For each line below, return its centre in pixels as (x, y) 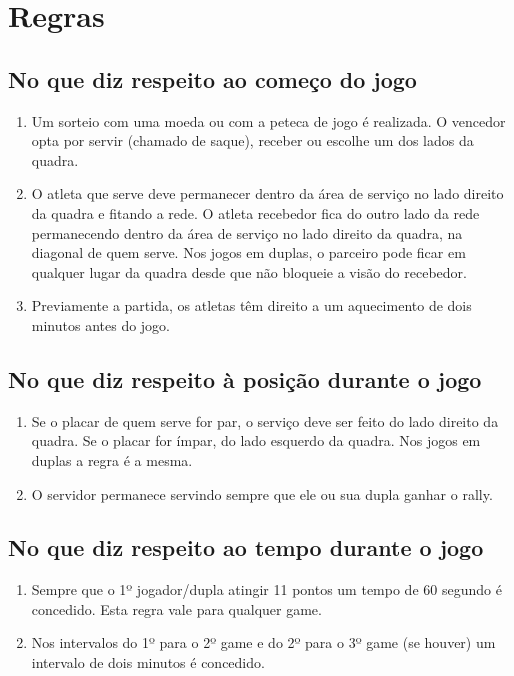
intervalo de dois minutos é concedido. (148, 662)
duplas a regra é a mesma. (112, 459)
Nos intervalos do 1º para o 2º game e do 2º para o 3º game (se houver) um (263, 642)
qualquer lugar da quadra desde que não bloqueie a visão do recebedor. (249, 271)
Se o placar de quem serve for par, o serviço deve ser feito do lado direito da (265, 420)
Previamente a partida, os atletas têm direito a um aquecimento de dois (251, 305)
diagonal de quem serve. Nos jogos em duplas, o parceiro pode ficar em (248, 252)
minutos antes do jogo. (101, 324)
